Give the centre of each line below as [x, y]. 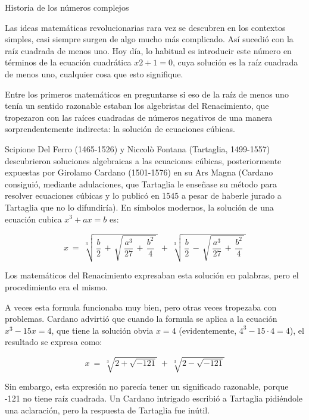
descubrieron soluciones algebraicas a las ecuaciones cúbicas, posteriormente [143, 160]
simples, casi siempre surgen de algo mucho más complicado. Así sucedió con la [149, 39]
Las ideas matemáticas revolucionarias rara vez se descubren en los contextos [145, 27]
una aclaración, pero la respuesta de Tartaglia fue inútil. [107, 410]
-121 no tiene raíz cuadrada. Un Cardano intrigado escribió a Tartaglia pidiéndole [154, 398]
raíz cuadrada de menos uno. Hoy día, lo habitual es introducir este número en [148, 50]
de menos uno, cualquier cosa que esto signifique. [94, 73]
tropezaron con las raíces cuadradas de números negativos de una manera [139, 117]
